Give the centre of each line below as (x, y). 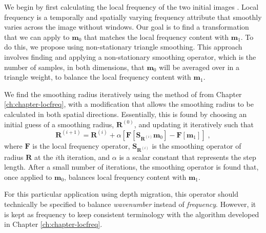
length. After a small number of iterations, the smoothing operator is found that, (131, 167)
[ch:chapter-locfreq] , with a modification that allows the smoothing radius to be (129, 104)
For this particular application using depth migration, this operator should (121, 194)
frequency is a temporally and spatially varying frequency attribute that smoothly (133, 17)
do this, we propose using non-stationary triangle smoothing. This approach (123, 47)
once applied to (28, 177)
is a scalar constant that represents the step (188, 157)
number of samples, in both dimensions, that (74, 67)
